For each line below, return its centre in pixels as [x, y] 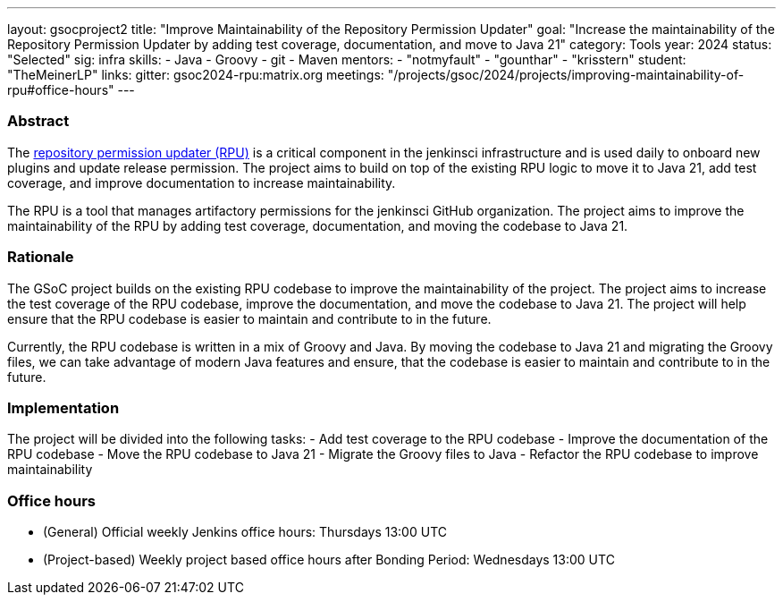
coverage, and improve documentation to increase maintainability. [202, 182]
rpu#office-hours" [61, 90]
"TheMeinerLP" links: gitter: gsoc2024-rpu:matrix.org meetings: [196, 75]
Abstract [38, 121]
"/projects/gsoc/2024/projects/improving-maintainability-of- [566, 75]
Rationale [41, 257]
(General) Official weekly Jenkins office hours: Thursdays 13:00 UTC [245, 532]
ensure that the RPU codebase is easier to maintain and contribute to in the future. [249, 318]
